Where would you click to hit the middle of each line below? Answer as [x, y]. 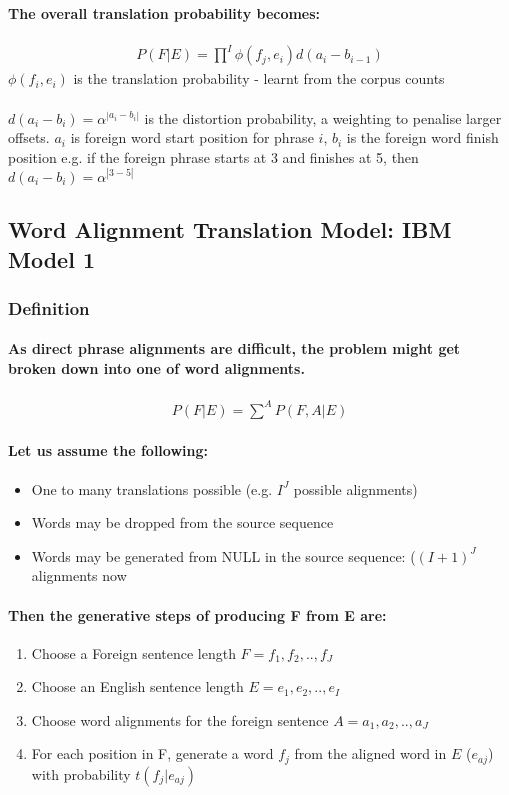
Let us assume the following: [108, 450]
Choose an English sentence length [137, 686]
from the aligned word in [370, 753]
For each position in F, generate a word [152, 753]
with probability [81, 773]
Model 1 [51, 258]
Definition [49, 307]
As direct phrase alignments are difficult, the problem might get [234, 348]
